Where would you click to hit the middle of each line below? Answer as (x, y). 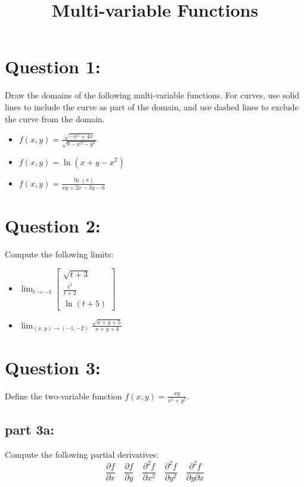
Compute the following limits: (59, 254)
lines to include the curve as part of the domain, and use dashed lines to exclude (152, 106)
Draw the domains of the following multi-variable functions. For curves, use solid (152, 95)
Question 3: (53, 367)
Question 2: (53, 225)
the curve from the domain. (55, 118)
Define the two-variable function (63, 396)
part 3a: (30, 429)
